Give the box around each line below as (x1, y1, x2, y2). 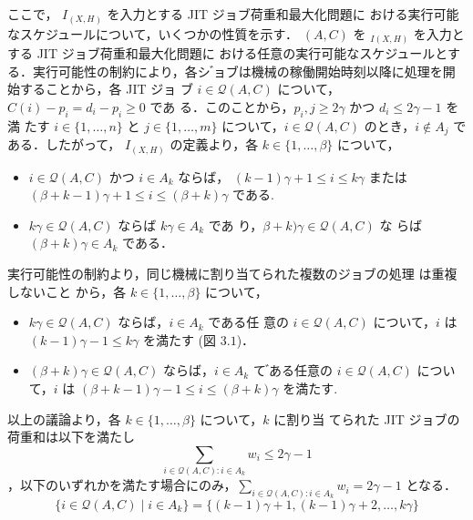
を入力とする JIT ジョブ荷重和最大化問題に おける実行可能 (107, 5, 459, 23)
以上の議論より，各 (7, 409, 121, 428)
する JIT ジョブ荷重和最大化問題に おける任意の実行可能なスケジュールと (7, 44, 447, 63)
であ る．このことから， (149, 97, 294, 116)
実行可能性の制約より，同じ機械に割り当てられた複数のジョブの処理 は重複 (7, 263, 458, 282)
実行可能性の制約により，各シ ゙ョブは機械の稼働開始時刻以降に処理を (32, 61, 443, 80)
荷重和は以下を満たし (7, 427, 135, 446)
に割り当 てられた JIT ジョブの (273, 409, 460, 428)
